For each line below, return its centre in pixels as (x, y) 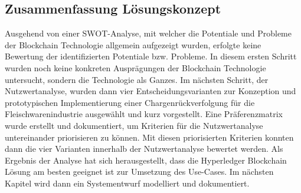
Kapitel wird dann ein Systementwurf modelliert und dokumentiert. (127, 183)
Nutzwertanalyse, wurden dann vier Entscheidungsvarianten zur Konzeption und (150, 91)
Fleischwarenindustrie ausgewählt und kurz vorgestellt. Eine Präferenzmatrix (144, 114)
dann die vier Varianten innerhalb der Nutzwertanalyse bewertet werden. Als (144, 149)
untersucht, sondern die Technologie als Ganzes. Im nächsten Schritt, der (137, 79)
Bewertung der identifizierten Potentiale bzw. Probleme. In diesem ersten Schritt (151, 56)
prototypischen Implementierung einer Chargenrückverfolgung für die (130, 102)
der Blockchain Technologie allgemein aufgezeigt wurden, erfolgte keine (133, 44)
